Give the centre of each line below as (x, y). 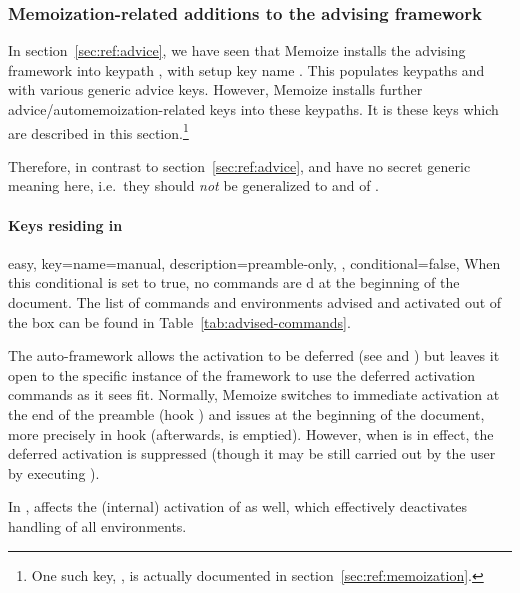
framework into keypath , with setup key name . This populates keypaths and (246, 69)
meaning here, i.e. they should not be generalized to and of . (194, 185)
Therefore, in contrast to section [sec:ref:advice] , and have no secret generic (239, 165)
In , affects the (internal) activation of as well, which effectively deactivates (238, 506)
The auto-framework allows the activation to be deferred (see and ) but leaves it (254, 355)
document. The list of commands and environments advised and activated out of (255, 302)
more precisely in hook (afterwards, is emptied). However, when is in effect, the (251, 433)
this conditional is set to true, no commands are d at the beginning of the (234, 282)
